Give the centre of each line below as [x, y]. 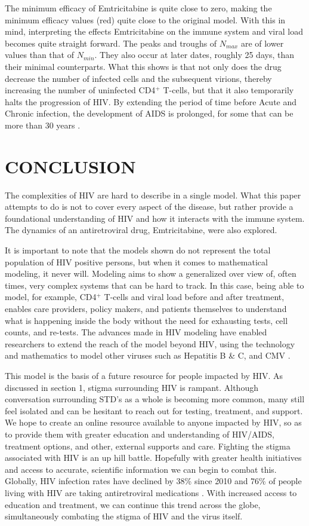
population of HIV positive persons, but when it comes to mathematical [136, 262]
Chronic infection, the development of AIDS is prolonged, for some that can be [149, 113]
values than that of [39, 55]
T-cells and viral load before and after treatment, [194, 297]
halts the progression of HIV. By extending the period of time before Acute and [151, 101]
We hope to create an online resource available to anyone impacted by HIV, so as [153, 422]
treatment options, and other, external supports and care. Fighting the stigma [148, 446]
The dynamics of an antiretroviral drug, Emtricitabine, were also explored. [141, 230]
